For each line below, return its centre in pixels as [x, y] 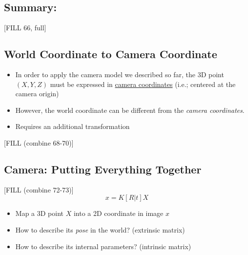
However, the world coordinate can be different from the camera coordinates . [130, 110]
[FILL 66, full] [25, 28]
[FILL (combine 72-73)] [39, 189]
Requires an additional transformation [72, 126]
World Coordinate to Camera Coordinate [111, 54]
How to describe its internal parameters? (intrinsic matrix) [103, 246]
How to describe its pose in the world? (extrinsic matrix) [100, 229]
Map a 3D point [40, 213]
